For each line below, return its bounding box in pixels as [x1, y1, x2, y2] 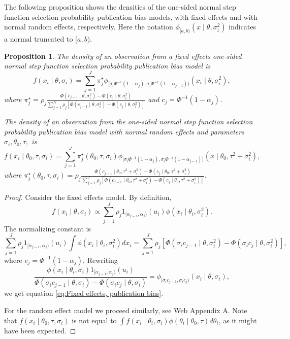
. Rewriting [83, 254, 118, 265]
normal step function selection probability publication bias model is [4, 60, 211, 71]
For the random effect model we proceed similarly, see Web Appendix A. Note [4, 305, 247, 316]
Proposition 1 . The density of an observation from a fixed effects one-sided [4, 50, 242, 61]
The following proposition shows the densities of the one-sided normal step [4, 2, 236, 12]
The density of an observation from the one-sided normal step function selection [4, 116, 253, 127]
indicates [229, 21, 256, 32]
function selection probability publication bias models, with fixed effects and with [4, 11, 257, 22]
